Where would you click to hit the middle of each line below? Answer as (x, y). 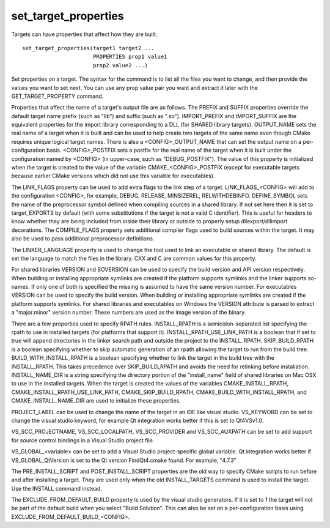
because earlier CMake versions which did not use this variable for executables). (113, 176)
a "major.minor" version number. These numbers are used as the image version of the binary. (129, 313)
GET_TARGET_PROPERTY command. (57, 96)
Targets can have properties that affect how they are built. (84, 34)
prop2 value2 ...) (120, 65)
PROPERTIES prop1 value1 (130, 57)
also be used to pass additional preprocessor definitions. (83, 239)
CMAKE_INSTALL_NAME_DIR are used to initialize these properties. (96, 401)
